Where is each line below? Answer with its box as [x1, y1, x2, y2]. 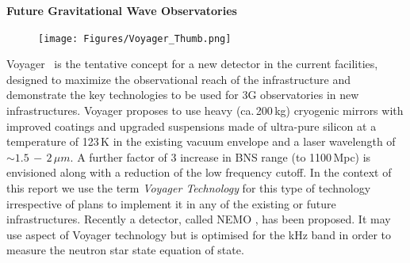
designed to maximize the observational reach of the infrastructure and [6, 71, 351, 87]
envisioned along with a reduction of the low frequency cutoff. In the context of [6, 164, 392, 181]
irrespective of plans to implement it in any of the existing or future [6, 195, 336, 212]
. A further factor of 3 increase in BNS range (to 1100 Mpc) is [70, 148, 371, 165]
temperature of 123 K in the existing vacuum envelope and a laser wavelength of [6, 133, 396, 150]
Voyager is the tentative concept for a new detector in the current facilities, [6, 55, 378, 72]
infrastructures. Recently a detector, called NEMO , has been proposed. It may [6, 211, 391, 227]
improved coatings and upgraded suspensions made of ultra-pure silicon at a [6, 117, 377, 134]
